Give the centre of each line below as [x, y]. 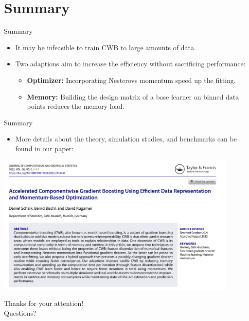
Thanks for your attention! [44, 303]
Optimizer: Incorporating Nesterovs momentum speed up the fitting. [131, 80]
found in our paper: [44, 148]
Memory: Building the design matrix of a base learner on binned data [133, 96]
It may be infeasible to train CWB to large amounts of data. [106, 47]
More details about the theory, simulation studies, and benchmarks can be [126, 139]
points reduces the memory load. [76, 106]
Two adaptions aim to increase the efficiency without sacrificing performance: [130, 64]
